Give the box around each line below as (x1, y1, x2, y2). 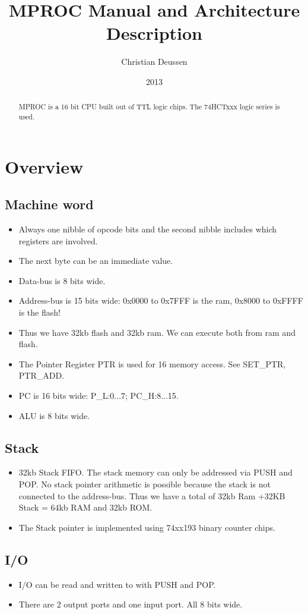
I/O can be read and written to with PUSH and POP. (18, 578, 216, 590)
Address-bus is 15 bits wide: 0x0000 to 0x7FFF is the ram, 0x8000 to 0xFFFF (18, 294, 303, 307)
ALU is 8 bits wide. (18, 409, 90, 421)
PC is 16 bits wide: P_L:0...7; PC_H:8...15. (18, 389, 179, 401)
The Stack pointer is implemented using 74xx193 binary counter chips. (18, 521, 275, 533)
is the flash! (18, 306, 61, 318)
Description (106, 21, 202, 45)
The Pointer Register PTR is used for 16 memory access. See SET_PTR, (18, 357, 286, 370)
